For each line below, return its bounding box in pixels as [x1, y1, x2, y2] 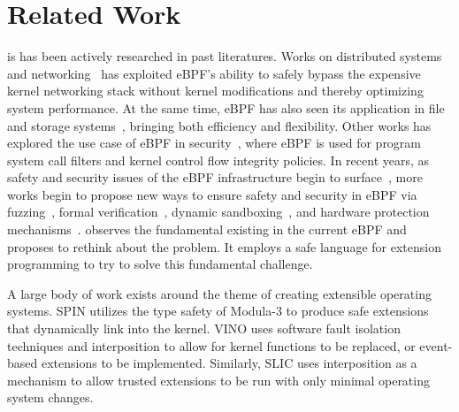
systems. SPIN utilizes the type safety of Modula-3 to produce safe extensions [7, 301, 429, 320]
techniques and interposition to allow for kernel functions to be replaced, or [7, 336, 416, 355]
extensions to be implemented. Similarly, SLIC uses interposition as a [41, 354, 417, 372]
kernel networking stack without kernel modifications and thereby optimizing [7, 81, 424, 100]
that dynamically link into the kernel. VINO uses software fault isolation [7, 319, 401, 338]
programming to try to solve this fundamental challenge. [7, 255, 313, 273]
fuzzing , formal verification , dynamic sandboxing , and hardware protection [7, 202, 430, 221]
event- [419, 336, 453, 355]
